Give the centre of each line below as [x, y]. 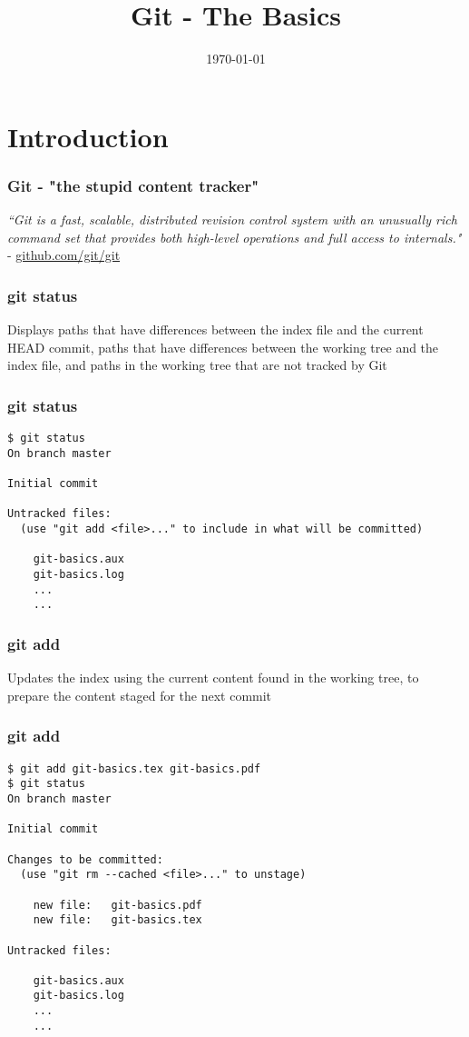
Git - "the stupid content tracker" [133, 185]
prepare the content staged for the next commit [140, 695]
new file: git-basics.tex [117, 920]
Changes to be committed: [85, 859]
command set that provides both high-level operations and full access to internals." [234, 237]
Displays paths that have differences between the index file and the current [215, 329]
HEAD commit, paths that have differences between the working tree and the [223, 347]
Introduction [88, 136]
